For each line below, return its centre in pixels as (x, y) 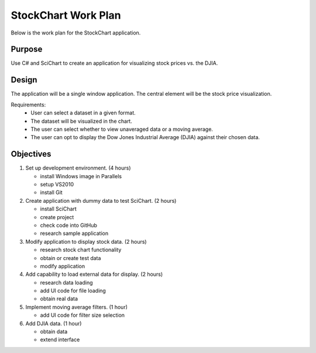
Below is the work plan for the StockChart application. (76, 33)
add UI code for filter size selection (83, 315)
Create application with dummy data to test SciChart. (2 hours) (101, 200)
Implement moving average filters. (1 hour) (77, 307)
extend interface (60, 340)
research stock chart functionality (81, 250)
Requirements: (28, 105)
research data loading (66, 282)
